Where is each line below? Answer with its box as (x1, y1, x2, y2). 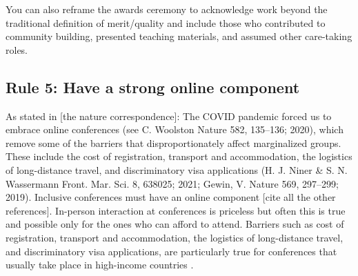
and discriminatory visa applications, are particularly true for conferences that (6, 244, 337, 258)
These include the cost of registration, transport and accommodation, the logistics (6, 149, 352, 164)
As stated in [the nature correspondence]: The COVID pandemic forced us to (6, 108, 332, 123)
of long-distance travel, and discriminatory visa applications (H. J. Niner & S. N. (6, 162, 348, 177)
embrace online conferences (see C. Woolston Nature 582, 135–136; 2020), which (6, 122, 344, 137)
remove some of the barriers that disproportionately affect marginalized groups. (6, 135, 341, 150)
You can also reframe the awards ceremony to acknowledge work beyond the (6, 2, 328, 16)
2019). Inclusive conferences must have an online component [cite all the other (6, 190, 336, 204)
